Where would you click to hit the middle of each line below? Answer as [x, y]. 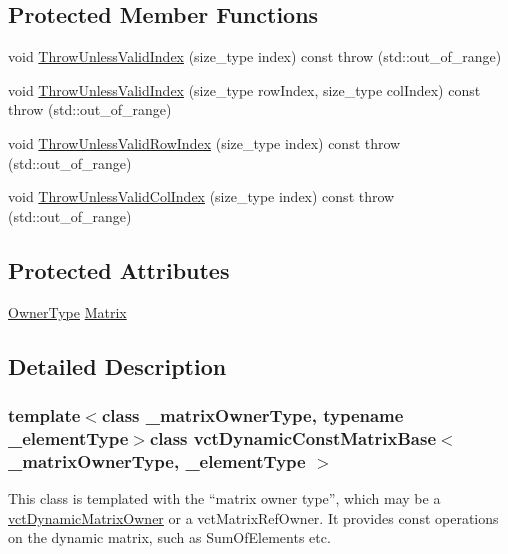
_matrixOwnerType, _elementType [157, 460]
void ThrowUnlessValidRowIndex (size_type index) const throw [204, 142]
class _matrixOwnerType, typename [252, 414]
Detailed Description [117, 365]
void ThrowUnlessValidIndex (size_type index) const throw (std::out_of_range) [255, 56]
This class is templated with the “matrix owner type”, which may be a [224, 498]
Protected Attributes [119, 269]
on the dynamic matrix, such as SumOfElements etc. [169, 537]
